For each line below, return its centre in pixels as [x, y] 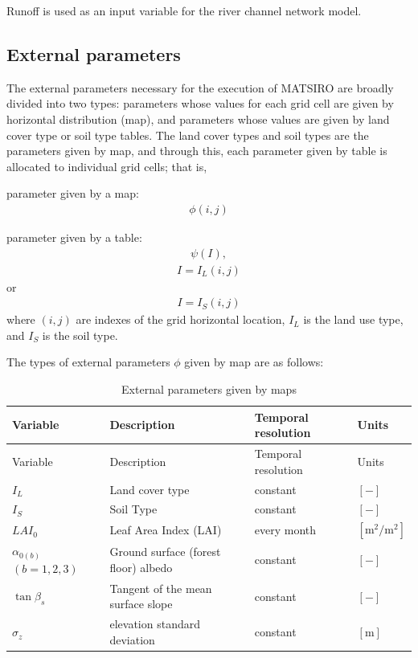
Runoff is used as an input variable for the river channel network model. [184, 10]
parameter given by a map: [73, 193]
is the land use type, [353, 319]
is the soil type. [80, 335]
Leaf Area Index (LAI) [166, 530]
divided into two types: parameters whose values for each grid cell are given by [200, 103]
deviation [132, 639]
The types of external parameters [88, 362]
